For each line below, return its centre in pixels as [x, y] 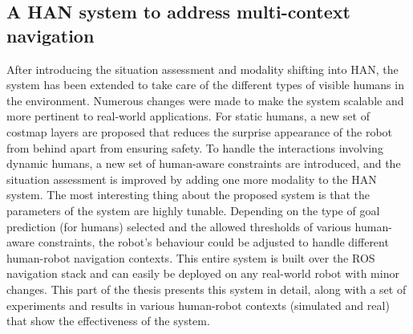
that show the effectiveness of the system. [108, 321]
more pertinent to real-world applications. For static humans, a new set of [188, 116]
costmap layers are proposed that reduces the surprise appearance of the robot [200, 131]
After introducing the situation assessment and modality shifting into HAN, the [202, 69]
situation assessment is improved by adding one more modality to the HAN [192, 179]
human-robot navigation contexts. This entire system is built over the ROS [191, 257]
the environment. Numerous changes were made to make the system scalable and [205, 100]
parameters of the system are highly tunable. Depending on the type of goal [193, 210]
